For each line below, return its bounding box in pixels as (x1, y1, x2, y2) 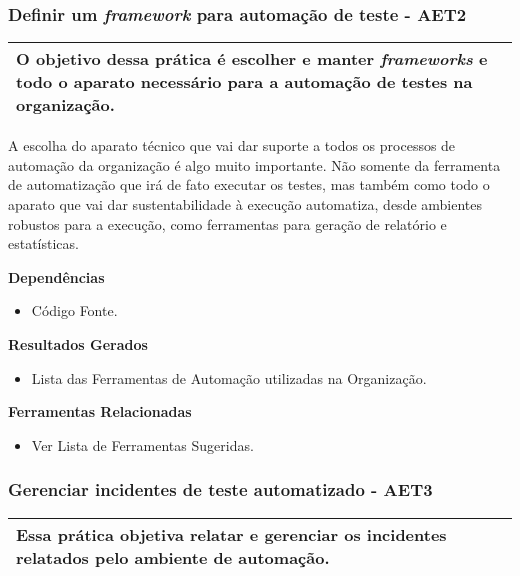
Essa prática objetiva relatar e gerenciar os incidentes (16, 522, 447, 546)
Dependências (8, 266, 105, 287)
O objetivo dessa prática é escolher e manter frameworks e (16, 47, 488, 71)
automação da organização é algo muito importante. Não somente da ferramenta (8, 154, 501, 175)
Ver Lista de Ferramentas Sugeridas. (31, 434, 254, 455)
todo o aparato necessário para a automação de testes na (16, 70, 473, 94)
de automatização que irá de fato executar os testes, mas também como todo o (8, 174, 490, 195)
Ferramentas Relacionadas (8, 401, 192, 422)
